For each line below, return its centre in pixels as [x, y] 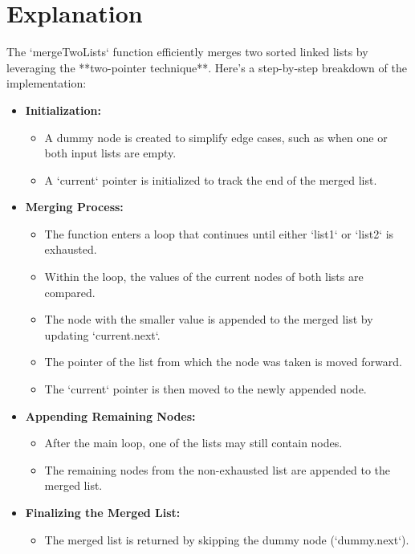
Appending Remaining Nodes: [110, 415]
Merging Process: [74, 207]
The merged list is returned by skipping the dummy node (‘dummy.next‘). [227, 539]
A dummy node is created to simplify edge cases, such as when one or [216, 137]
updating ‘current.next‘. [102, 334]
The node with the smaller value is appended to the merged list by [209, 319]
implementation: [47, 83]
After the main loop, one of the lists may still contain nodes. [193, 443]
